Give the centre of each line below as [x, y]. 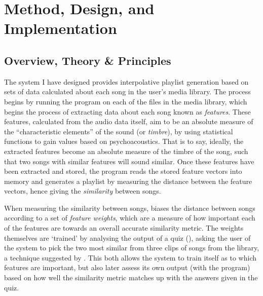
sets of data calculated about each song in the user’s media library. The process [127, 91]
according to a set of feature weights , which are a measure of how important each [130, 218]
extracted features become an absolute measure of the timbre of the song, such [126, 151]
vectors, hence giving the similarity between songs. [83, 191]
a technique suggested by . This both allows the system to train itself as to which [130, 257]
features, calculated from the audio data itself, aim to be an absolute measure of [129, 121]
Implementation [61, 28]
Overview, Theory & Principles [88, 60]
